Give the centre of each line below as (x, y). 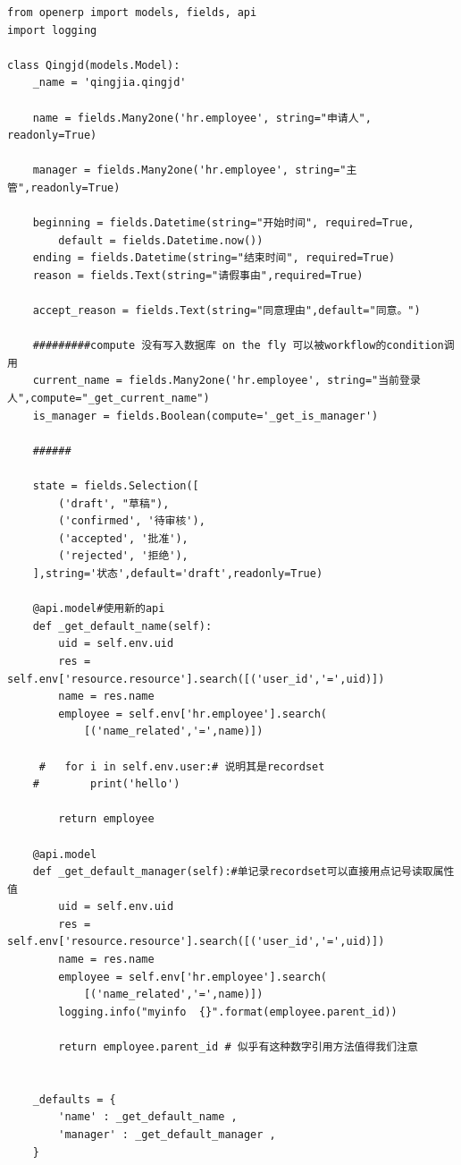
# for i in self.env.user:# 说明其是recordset (182, 766)
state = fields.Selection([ (116, 486)
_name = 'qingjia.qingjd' (109, 83)
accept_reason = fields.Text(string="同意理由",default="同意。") (226, 311)
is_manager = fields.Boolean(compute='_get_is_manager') (205, 416)
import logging (52, 30)
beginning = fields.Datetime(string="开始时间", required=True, (223, 223)
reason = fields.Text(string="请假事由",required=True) (198, 275)
